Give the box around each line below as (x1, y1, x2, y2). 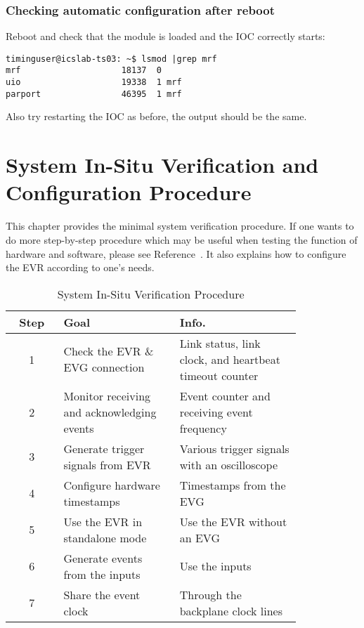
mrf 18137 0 (6, 65, 162, 76)
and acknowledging (63, 403, 157, 420)
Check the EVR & (63, 343, 154, 360)
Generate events (63, 549, 143, 566)
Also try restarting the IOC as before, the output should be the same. (6, 109, 307, 124)
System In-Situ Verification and (6, 150, 319, 179)
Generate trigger (63, 440, 145, 457)
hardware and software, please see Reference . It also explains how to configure (6, 246, 346, 261)
